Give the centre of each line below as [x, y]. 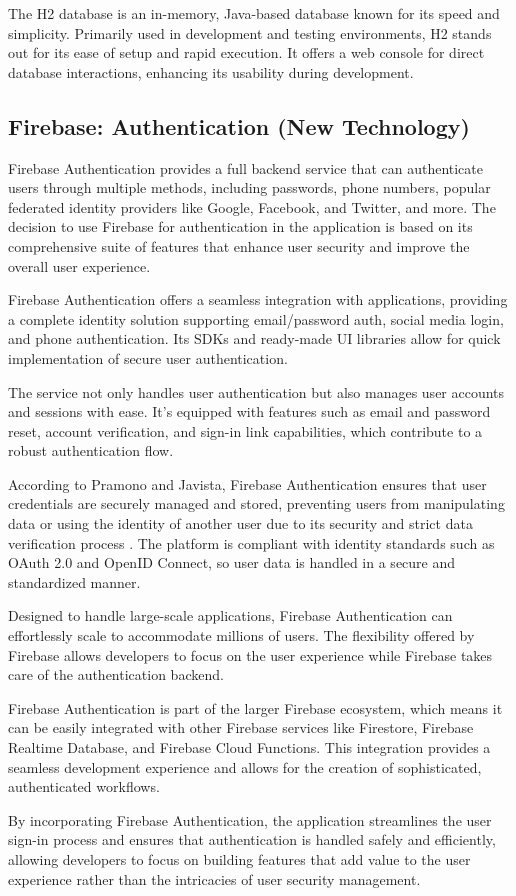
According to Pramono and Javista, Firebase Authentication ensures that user [247, 483]
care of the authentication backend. [116, 674]
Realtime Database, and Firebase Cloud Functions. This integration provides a [249, 747]
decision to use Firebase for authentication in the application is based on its [240, 226]
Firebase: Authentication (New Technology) [239, 125]
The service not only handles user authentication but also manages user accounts [256, 391]
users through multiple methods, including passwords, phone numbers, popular [249, 187]
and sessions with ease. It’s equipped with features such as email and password [249, 411]
